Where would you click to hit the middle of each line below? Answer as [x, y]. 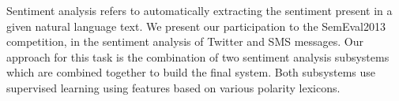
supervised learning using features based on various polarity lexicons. [173, 87]
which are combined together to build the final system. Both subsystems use [191, 72]
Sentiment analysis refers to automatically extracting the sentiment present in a [199, 10]
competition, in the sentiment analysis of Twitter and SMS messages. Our [185, 41]
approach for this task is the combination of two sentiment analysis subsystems [198, 56]
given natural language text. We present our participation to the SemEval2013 [196, 26]
